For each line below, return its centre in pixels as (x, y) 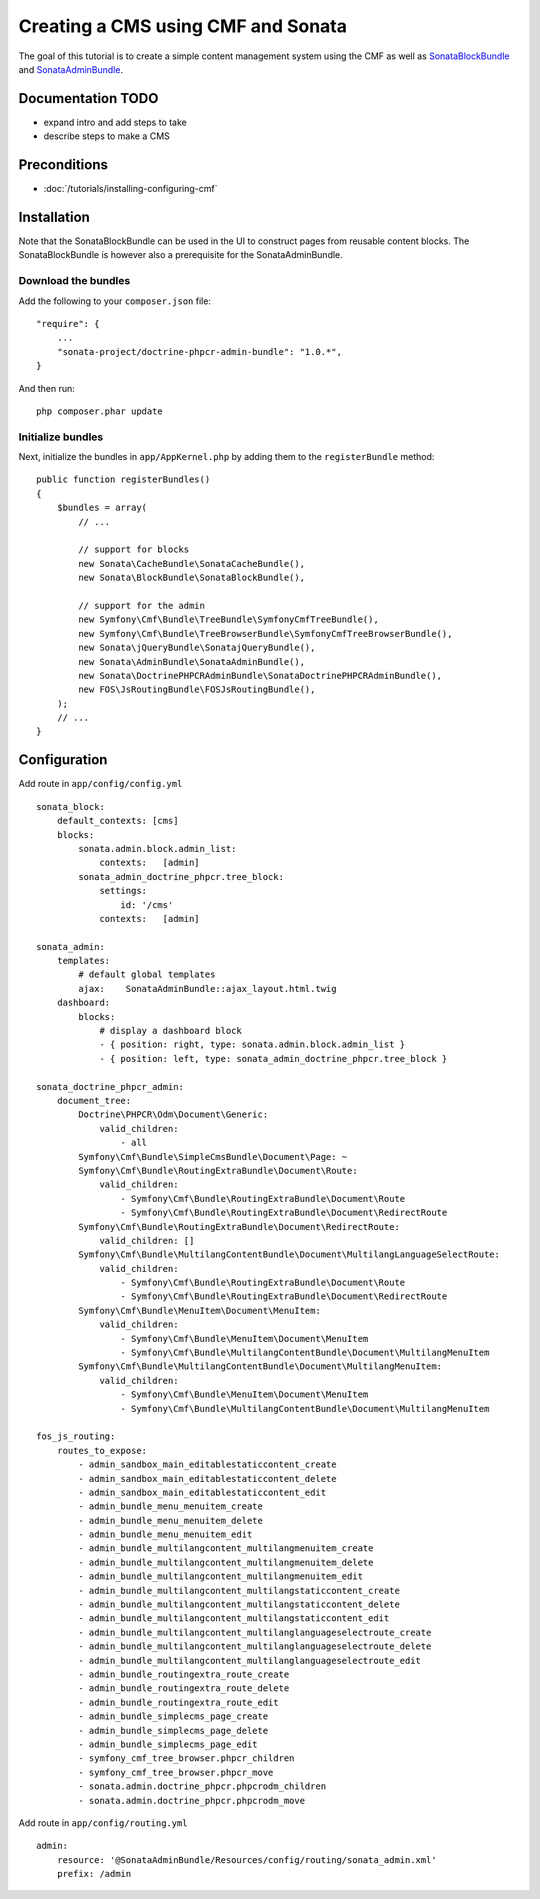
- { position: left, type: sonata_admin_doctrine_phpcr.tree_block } (273, 1058)
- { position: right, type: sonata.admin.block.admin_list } (252, 1044)
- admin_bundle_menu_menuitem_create (171, 1506)
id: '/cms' (147, 904)
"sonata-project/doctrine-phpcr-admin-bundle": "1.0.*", (199, 351)
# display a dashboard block (170, 1031)
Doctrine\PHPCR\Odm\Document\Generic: (173, 1114)
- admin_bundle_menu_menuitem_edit (165, 1534)
